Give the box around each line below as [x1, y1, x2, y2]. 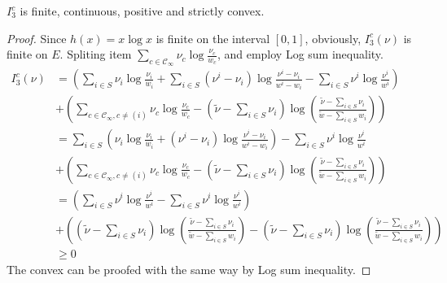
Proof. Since [7, 29, 67, 46]
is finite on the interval [156, 29, 270, 46]
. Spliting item [59, 46, 132, 63]
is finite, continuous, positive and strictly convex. [20, 2, 265, 19]
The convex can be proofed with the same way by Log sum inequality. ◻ [7, 260, 371, 277]
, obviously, [305, 29, 362, 46]
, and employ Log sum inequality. [217, 46, 383, 63]
